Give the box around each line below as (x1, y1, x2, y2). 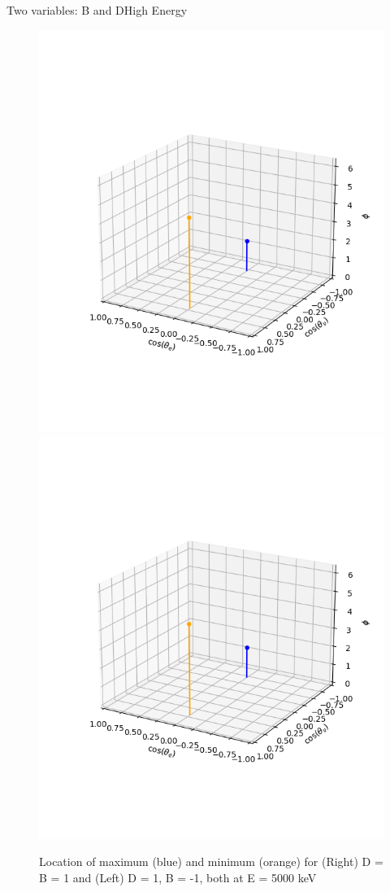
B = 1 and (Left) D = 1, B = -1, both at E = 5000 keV (39, 868, 317, 885)
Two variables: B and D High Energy (6, 2, 188, 18)
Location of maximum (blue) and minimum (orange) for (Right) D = (39, 853, 383, 870)
